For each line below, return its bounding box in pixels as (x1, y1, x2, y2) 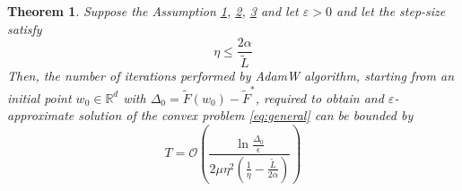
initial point (7, 88, 72, 107)
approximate (7, 106, 74, 125)
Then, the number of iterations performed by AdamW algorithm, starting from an (7, 66, 455, 85)
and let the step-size (336, 2, 446, 20)
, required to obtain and (255, 88, 384, 107)
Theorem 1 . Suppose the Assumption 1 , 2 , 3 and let (7, 2, 299, 20)
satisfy (7, 19, 42, 38)
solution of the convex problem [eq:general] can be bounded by (78, 106, 414, 125)
